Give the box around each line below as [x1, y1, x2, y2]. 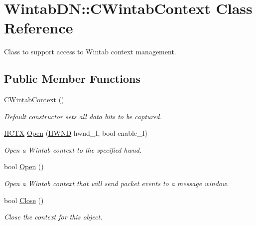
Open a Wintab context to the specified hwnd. [4, 144, 142, 155]
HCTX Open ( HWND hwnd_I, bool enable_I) [4, 128, 148, 138]
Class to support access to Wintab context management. [4, 46, 176, 57]
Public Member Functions [4, 71, 140, 86]
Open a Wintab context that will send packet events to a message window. [4, 178, 229, 189]
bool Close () [4, 195, 44, 205]
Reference [4, 17, 73, 38]
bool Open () [4, 161, 44, 172]
